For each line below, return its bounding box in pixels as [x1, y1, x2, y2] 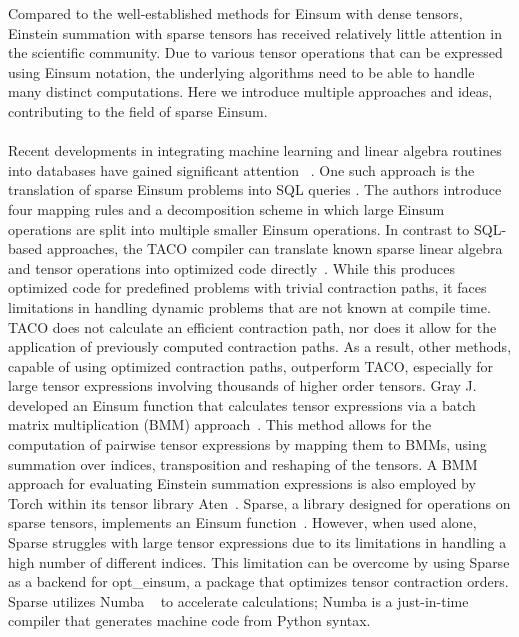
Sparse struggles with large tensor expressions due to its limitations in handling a [8, 532, 507, 553]
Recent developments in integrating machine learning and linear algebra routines [8, 140, 502, 161]
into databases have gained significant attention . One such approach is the [8, 159, 475, 180]
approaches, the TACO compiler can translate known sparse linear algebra [46, 238, 503, 259]
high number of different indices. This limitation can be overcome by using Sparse [8, 551, 510, 572]
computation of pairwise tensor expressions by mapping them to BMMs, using [8, 434, 487, 455]
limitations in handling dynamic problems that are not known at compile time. [8, 296, 491, 317]
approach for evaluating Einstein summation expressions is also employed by [8, 473, 476, 494]
